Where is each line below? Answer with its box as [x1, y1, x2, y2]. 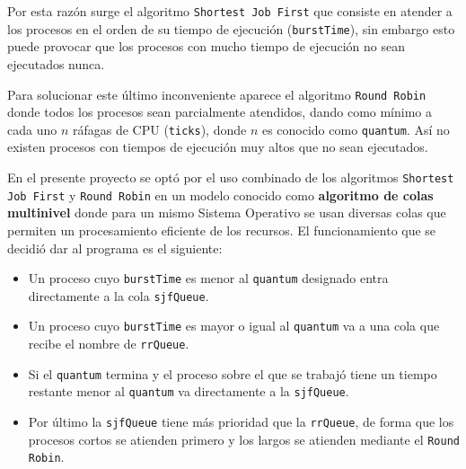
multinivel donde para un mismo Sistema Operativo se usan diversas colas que [7, 203, 446, 222]
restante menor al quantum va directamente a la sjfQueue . [28, 382, 349, 401]
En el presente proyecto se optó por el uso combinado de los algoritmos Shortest [7, 168, 454, 186]
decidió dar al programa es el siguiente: [7, 238, 223, 257]
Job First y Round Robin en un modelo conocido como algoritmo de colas [7, 185, 434, 204]
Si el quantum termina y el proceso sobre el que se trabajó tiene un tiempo [28, 364, 437, 383]
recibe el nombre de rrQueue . [28, 334, 189, 353]
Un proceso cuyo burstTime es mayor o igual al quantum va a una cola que [28, 316, 440, 335]
